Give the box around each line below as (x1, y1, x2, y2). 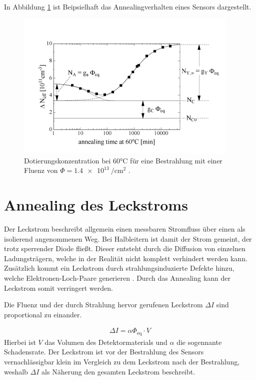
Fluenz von (24, 165, 58, 175)
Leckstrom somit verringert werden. (4, 282, 113, 293)
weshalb (4, 366, 28, 376)
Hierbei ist (4, 336, 36, 347)
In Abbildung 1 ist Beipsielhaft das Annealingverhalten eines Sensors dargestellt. (4, 2, 251, 12)
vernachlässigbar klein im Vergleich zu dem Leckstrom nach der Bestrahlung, (4, 356, 240, 367)
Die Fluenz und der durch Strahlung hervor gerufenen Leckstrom (4, 299, 203, 310)
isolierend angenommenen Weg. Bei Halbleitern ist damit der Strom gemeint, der (4, 233, 252, 244)
